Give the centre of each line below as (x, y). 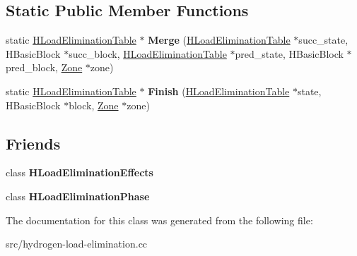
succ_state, (323, 40)
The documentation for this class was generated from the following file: (159, 220)
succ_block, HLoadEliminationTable (148, 53)
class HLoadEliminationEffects (80, 172)
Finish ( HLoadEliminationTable (219, 91)
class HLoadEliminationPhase (78, 196)
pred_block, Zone (44, 67)
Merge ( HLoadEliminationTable (219, 40)
